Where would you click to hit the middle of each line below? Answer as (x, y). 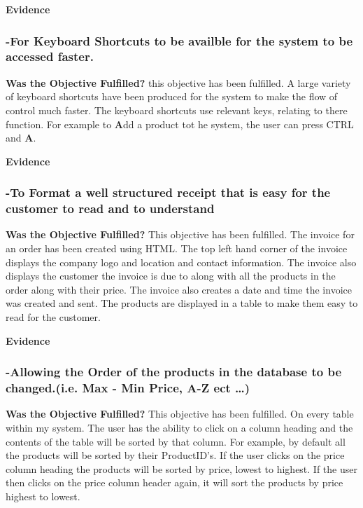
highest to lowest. (43, 496)
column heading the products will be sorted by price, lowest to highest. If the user (181, 468)
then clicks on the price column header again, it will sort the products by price (175, 482)
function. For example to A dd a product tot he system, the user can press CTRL (180, 124)
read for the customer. (53, 317)
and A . (21, 138)
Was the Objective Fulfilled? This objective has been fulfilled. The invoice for (180, 234)
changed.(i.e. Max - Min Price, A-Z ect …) (128, 388)
